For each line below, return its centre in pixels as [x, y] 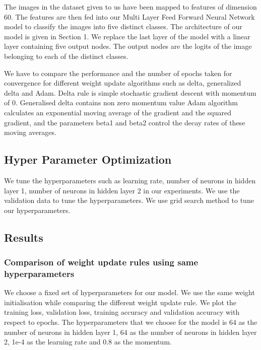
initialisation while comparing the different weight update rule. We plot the [120, 302]
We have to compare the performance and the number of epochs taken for [118, 73]
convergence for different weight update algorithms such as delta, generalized [123, 83]
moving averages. [30, 132]
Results [24, 237]
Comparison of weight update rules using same [101, 262]
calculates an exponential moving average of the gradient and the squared [118, 112]
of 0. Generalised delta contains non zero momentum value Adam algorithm [121, 102]
